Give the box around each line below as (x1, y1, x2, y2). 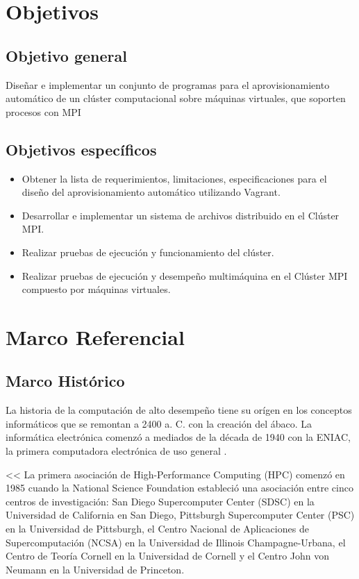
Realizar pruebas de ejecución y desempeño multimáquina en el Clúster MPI (22, 268, 348, 283)
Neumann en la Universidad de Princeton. (6, 562, 185, 576)
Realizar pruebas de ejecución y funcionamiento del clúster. (22, 244, 274, 259)
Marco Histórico (6, 370, 125, 392)
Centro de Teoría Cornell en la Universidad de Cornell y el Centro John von (6, 548, 330, 563)
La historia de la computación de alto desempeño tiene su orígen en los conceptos (6, 403, 352, 417)
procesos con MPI (6, 104, 81, 119)
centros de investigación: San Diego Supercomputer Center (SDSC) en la (6, 494, 315, 508)
